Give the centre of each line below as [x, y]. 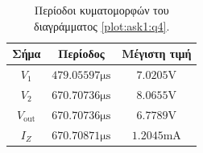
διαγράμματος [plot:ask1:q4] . [102, 25]
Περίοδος [81, 54]
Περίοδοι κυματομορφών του [101, 10]
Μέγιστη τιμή [157, 54]
